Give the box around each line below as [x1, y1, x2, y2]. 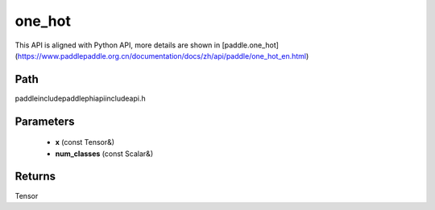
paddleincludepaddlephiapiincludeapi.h [14, 93, 146, 103]
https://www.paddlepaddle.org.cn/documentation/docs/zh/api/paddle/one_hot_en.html [17, 51, 307, 60]
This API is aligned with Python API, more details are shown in [14, 40, 221, 50]
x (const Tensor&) [55, 138, 115, 147]
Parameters [14, 114, 75, 128]
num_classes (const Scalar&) [55, 149, 153, 159]
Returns [14, 170, 56, 183]
